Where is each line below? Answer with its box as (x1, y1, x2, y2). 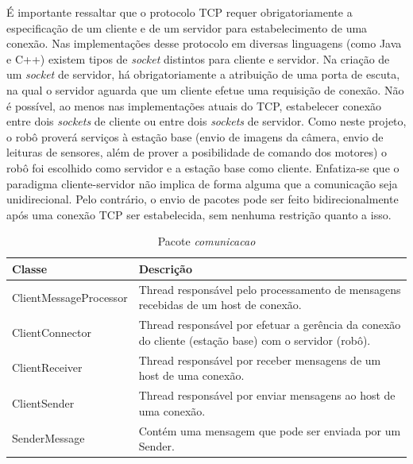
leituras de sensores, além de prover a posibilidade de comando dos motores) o (6, 144, 388, 160)
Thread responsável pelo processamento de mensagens (138, 280, 401, 297)
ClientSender (12, 394, 75, 411)
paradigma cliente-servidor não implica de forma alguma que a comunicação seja (6, 175, 398, 191)
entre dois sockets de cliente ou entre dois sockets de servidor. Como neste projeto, (6, 113, 407, 130)
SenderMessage (12, 430, 85, 447)
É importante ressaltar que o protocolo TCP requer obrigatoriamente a (6, 4, 353, 20)
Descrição (138, 260, 192, 276)
